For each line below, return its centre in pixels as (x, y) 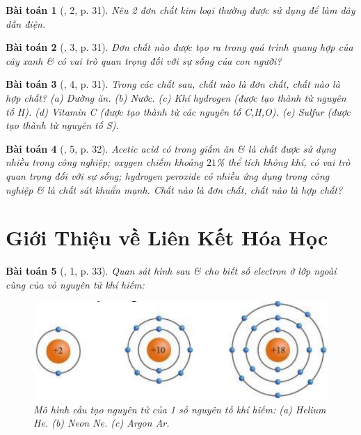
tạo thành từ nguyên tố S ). (62, 125)
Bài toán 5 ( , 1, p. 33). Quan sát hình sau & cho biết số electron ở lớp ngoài (171, 271)
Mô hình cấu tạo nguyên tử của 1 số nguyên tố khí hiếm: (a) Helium (180, 409)
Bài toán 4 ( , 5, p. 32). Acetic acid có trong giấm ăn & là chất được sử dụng (171, 148)
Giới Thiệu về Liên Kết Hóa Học (167, 237)
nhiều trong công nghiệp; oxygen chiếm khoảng (104, 162)
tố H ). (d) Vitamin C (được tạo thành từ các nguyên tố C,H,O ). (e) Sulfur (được (178, 111)
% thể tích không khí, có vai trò (283, 162)
